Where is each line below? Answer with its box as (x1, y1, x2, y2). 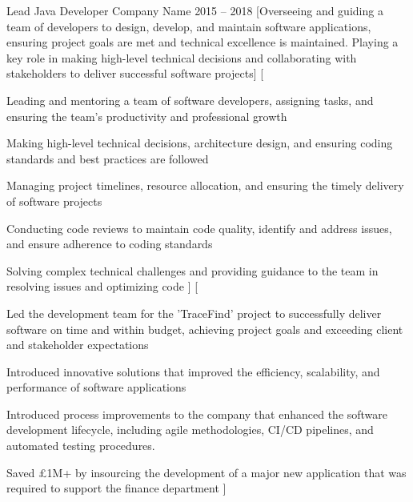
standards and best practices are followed (6, 150, 209, 167)
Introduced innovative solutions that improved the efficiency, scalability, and (6, 363, 380, 380)
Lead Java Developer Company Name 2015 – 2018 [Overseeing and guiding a (6, 2, 383, 18)
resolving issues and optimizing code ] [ (6, 278, 198, 295)
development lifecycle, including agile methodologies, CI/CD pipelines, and (6, 421, 374, 438)
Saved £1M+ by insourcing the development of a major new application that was (6, 464, 407, 480)
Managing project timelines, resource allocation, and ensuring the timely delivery (6, 177, 404, 194)
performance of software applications (6, 379, 186, 396)
